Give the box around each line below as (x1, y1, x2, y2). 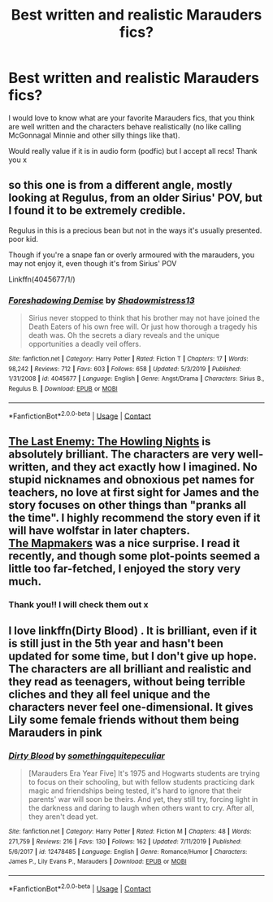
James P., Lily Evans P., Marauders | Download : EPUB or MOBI (8, 857, 187, 866)
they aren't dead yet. (28, 812, 99, 821)
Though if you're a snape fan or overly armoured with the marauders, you (8, 250, 254, 260)
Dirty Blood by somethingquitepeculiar (8, 750, 165, 761)
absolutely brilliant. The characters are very (8, 447, 236, 461)
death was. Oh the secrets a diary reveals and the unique (28, 331, 220, 340)
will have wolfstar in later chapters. (8, 523, 191, 537)
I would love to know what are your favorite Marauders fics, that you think (8, 112, 255, 123)
